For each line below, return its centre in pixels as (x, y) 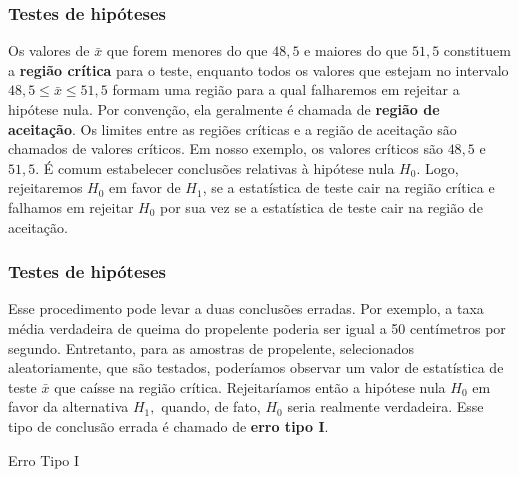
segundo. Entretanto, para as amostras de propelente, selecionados (211, 347)
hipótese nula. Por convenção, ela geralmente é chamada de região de (224, 109)
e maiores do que (356, 50)
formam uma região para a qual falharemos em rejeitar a (286, 89)
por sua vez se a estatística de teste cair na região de (321, 206)
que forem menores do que (187, 50)
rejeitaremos (45, 187)
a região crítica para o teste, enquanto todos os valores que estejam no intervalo (258, 69)
